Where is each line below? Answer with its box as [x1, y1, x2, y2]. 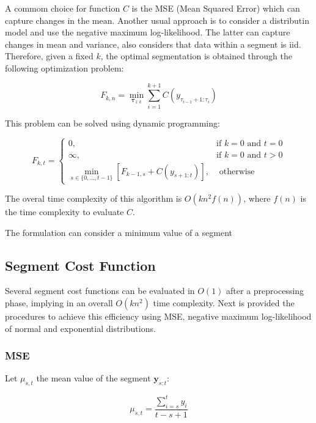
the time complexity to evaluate [5, 205, 124, 218]
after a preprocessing [226, 284, 304, 297]
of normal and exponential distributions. [5, 322, 156, 334]
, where [243, 192, 271, 205]
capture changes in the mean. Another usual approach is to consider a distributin [5, 13, 309, 26]
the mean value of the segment [36, 372, 151, 384]
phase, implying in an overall [5, 296, 113, 309]
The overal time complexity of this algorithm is [5, 192, 182, 205]
